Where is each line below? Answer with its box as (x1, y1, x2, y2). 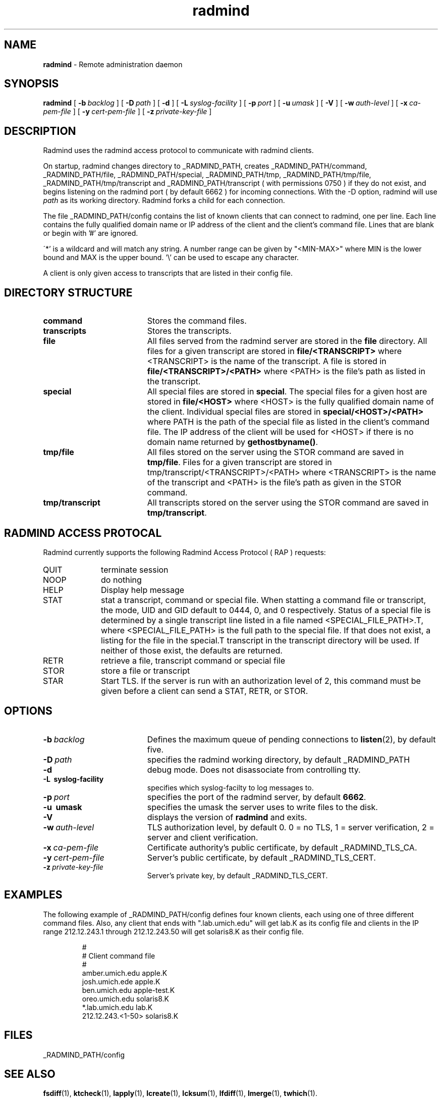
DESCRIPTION (4, 124, 76, 137)
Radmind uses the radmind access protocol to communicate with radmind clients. (43, 146, 314, 155)
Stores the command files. (147, 316, 247, 326)
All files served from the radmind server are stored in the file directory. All (147, 336, 427, 346)
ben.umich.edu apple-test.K (82, 985, 175, 994)
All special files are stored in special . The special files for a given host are (147, 386, 427, 397)
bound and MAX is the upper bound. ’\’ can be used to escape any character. (43, 253, 299, 262)
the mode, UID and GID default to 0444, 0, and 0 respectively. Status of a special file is (101, 605, 431, 615)
